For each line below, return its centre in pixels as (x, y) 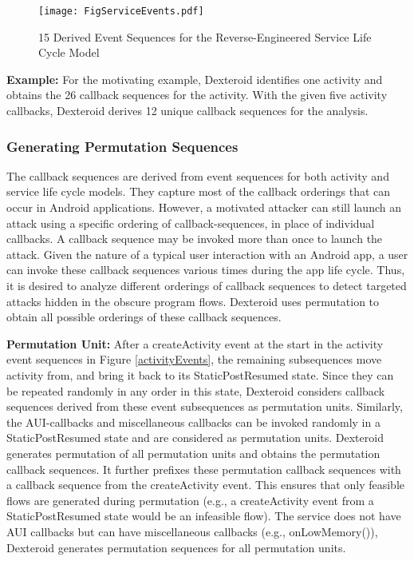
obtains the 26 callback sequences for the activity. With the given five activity (197, 95)
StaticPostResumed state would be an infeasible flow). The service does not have (204, 516)
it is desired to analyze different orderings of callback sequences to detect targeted (207, 285)
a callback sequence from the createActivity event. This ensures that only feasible (205, 485)
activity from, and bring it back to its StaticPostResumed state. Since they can (200, 374)
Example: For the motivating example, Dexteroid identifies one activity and (195, 79)
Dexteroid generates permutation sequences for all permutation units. (176, 547)
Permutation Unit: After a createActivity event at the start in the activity (195, 343)
